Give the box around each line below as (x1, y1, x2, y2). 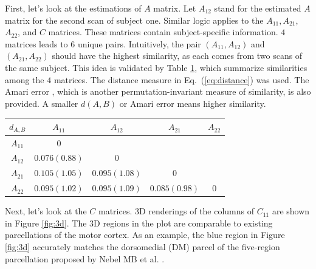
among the (5, 73, 44, 86)
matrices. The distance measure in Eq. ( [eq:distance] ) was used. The (53, 73, 309, 86)
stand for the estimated (214, 2, 301, 14)
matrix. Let (153, 2, 196, 14)
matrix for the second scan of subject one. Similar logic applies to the (5, 13, 264, 26)
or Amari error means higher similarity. (119, 97, 266, 109)
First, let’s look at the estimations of (5, 2, 142, 14)
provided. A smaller (5, 97, 78, 109)
